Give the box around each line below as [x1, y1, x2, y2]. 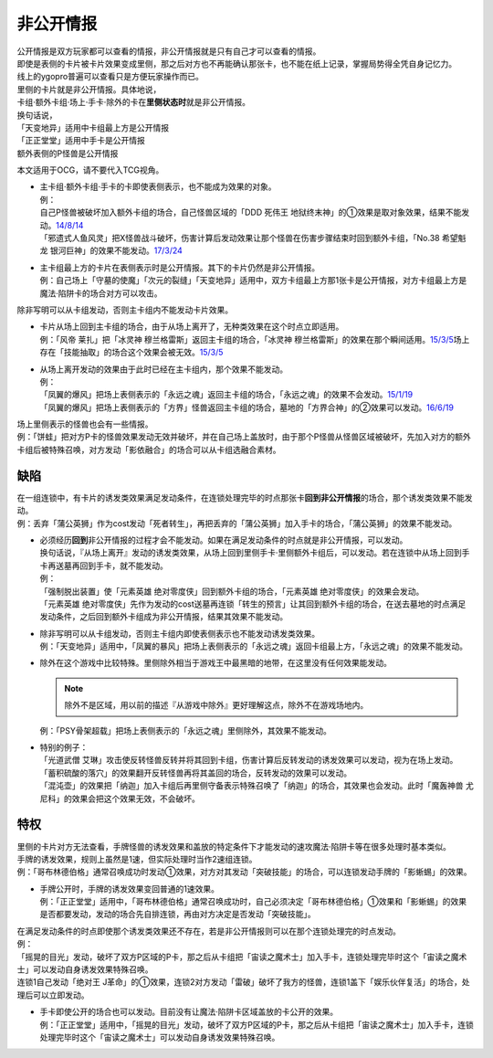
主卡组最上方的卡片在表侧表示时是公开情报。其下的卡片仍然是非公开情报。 [39, 261, 320, 273]
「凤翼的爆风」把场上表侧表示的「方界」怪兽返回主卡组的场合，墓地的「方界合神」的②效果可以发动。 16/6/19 [39, 402, 454, 413]
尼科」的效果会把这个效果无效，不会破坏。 [39, 793, 200, 804]
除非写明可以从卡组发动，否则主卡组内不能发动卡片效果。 [16, 304, 233, 315]
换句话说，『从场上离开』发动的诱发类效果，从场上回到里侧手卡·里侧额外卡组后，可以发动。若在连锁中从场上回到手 [39, 547, 470, 558]
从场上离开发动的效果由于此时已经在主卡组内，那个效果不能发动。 [39, 364, 288, 375]
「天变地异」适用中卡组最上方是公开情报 [16, 122, 169, 132]
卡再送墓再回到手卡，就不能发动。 [39, 560, 168, 571]
